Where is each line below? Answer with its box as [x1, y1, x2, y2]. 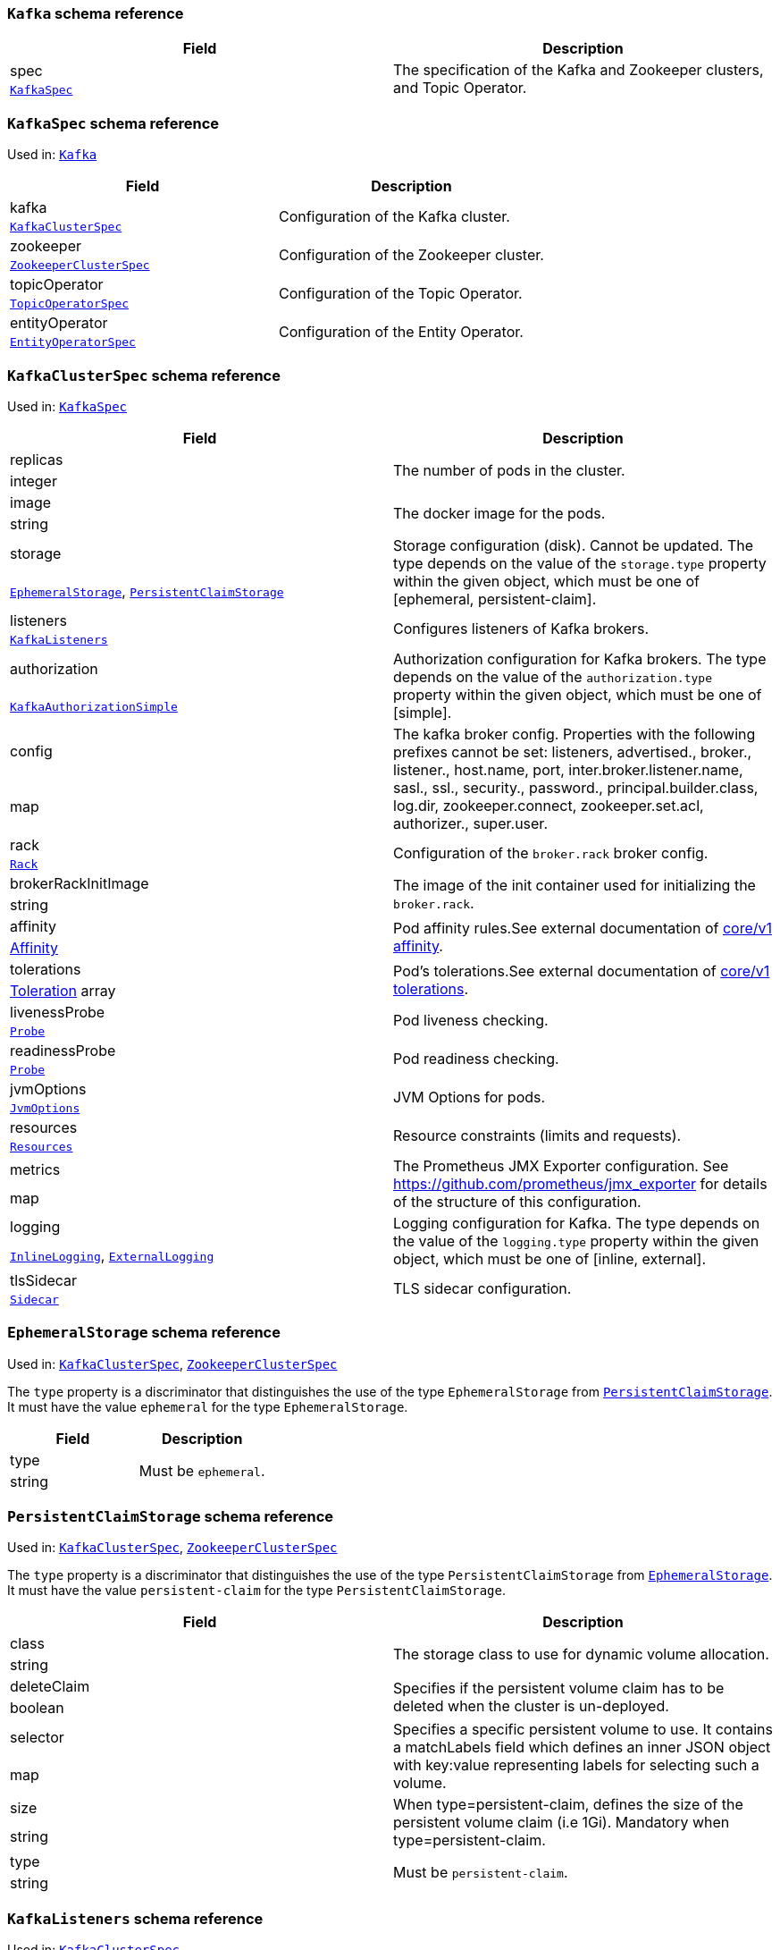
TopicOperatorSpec [10, 297, 130, 311]
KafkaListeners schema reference [7, 1909, 264, 1928]
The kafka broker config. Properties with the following [393, 724, 756, 743]
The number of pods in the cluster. [393, 460, 625, 479]
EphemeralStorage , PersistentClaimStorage [10, 581, 284, 600]
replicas [10, 450, 63, 469]
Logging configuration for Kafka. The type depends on [393, 1213, 760, 1232]
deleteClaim [10, 1677, 90, 1696]
